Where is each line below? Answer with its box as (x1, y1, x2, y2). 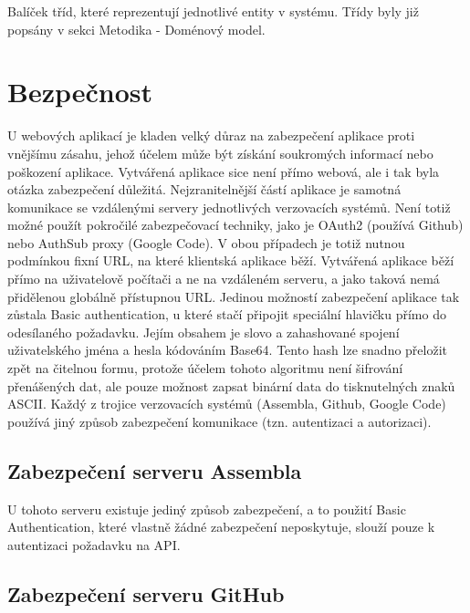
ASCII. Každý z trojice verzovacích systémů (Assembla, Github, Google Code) (7, 394, 446, 413)
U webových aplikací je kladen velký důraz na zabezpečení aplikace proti (7, 126, 415, 145)
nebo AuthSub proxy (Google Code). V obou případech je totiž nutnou (7, 233, 405, 252)
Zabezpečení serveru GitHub (7, 579, 285, 608)
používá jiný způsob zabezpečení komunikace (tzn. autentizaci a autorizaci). (7, 411, 432, 431)
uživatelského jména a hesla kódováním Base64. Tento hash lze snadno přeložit (7, 340, 448, 359)
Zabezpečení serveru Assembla (7, 456, 302, 484)
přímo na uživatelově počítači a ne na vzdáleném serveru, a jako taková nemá (7, 269, 440, 288)
